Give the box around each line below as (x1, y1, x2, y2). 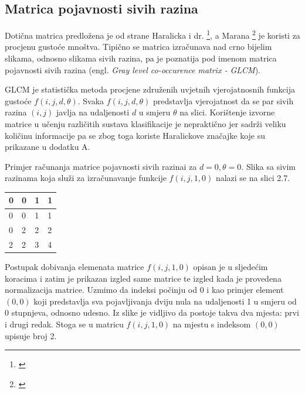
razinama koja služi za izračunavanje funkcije (5, 172, 167, 184)
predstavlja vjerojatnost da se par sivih (152, 94, 294, 107)
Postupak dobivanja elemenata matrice (5, 261, 144, 273)
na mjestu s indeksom (172, 318, 251, 330)
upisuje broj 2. (5, 329, 57, 341)
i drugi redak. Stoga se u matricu (5, 318, 124, 330)
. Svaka (77, 94, 104, 107)
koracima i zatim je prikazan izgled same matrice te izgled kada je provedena (5, 272, 282, 284)
